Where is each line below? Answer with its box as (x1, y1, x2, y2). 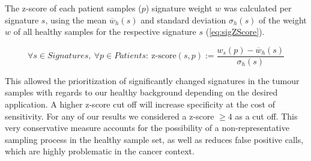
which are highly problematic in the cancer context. (5, 145, 195, 157)
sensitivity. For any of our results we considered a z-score (5, 109, 214, 122)
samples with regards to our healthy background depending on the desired (5, 86, 278, 99)
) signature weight (145, 2, 213, 14)
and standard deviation (140, 13, 226, 26)
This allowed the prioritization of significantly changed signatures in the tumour (5, 74, 300, 87)
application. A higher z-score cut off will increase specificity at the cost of (5, 98, 275, 111)
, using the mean (45, 13, 107, 26)
